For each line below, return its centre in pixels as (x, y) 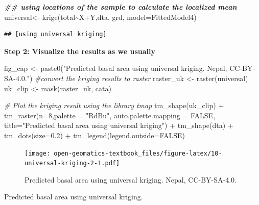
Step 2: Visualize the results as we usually (80, 51)
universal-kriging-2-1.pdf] (72, 163)
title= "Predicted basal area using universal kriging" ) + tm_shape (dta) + (119, 125)
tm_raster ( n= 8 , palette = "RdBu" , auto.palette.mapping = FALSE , (110, 115)
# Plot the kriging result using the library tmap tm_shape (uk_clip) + (114, 105)
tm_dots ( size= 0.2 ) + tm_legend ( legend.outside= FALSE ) (95, 135)
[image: (38, 153)
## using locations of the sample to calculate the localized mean (121, 7)
